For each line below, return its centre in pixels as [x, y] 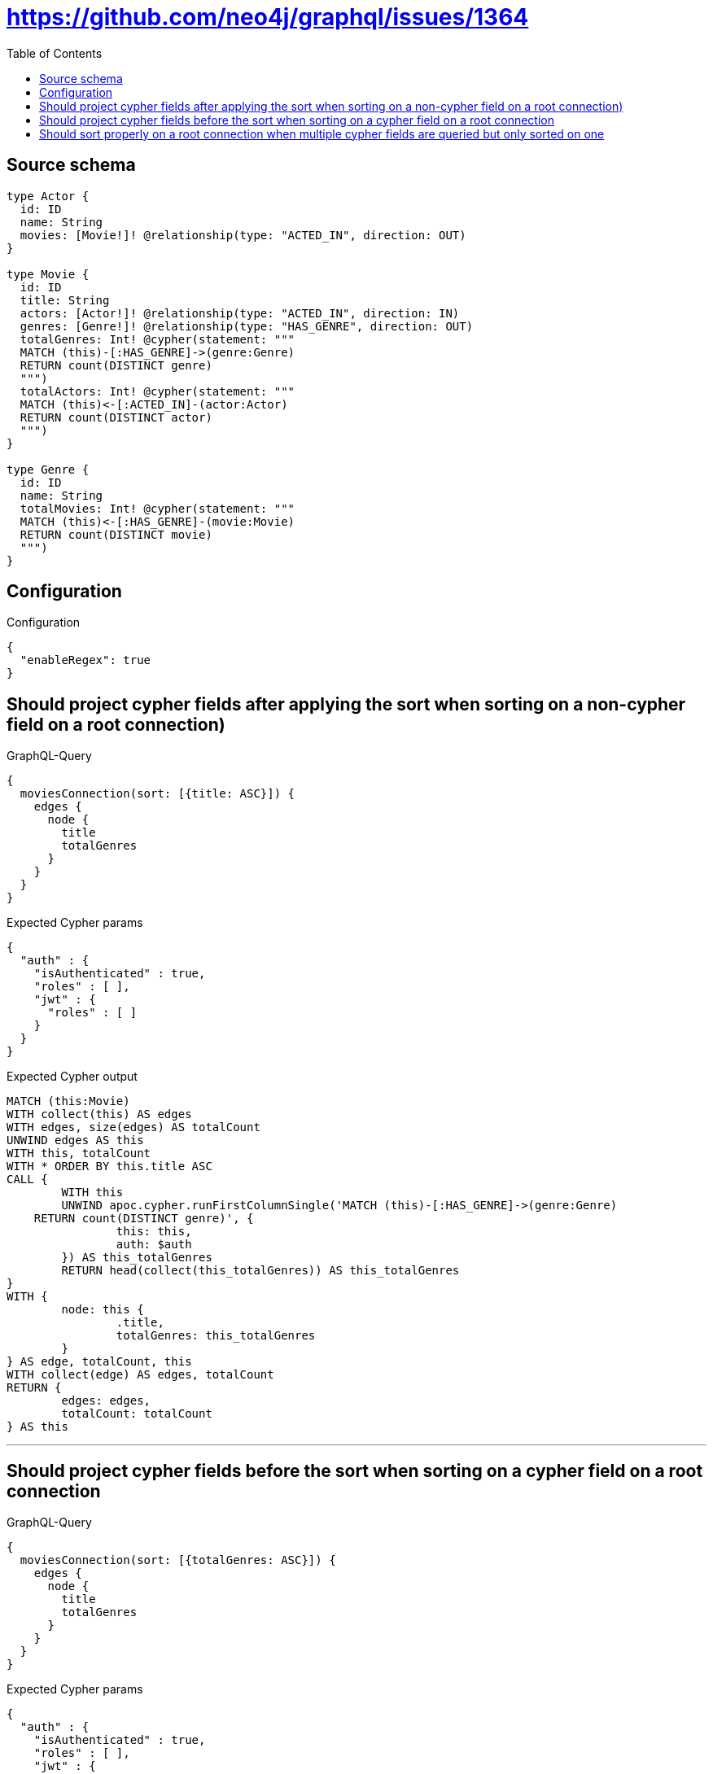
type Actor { [48, 196]
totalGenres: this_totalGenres [216, 1336]
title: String [65, 300]
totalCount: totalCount [137, 1414]
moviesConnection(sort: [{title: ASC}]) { [157, 794]
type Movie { [48, 274]
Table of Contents [55, 53]
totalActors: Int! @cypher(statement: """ [157, 391]
